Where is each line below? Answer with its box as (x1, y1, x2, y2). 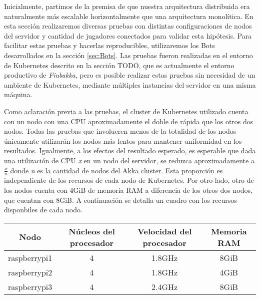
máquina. (4, 89, 32, 100)
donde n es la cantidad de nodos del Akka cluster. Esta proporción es (10, 165, 223, 175)
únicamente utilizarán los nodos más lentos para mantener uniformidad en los (4, 135, 242, 146)
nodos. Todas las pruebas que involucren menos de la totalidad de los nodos (4, 126, 236, 136)
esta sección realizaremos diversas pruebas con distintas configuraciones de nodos (4, 21, 252, 31)
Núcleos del (68, 225, 115, 237)
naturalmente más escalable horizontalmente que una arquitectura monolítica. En (4, 11, 253, 21)
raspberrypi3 (8, 280, 52, 292)
